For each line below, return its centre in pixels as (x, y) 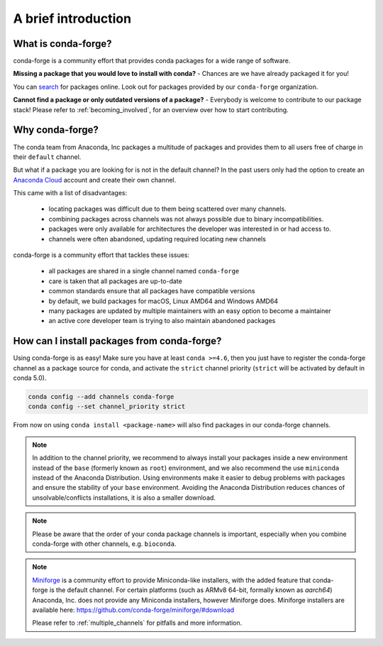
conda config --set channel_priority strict (107, 407)
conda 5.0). (30, 378)
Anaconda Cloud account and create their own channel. (95, 180)
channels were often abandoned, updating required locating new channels (157, 239)
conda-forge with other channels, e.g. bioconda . (104, 544)
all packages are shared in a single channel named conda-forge (144, 271)
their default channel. (47, 157)
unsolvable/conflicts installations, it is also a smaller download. (124, 498)
